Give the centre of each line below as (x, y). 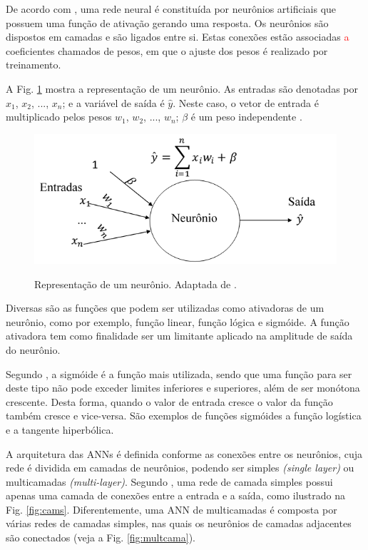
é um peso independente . (246, 117)
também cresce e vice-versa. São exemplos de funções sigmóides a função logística (184, 416)
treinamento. (34, 65)
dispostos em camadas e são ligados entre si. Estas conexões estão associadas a (178, 37)
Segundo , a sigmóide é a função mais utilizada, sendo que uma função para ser (179, 373)
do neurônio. (33, 349)
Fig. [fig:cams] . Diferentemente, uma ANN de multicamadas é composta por (172, 509)
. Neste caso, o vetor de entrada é (246, 102)
